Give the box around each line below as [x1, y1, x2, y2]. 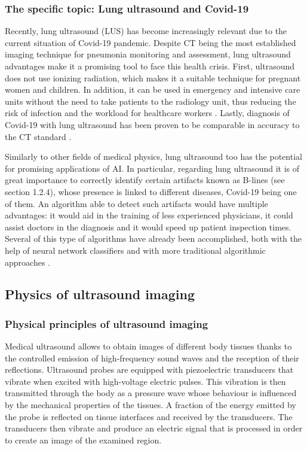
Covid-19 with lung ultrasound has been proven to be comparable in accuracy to [5, 118, 300, 130]
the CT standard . [5, 130, 72, 142]
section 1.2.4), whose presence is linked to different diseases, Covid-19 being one [5, 185, 297, 197]
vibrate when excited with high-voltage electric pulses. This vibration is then [5, 375, 286, 387]
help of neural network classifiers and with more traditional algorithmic [5, 244, 266, 256]
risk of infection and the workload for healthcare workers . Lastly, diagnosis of [5, 107, 290, 119]
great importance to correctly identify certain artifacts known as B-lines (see [5, 174, 285, 186]
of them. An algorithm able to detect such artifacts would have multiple [5, 197, 268, 209]
